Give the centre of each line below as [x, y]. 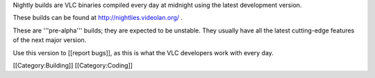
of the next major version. [50, 40]
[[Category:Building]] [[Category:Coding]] [73, 65]
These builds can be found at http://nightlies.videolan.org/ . [98, 18]
